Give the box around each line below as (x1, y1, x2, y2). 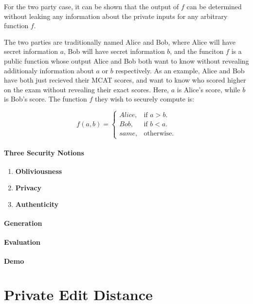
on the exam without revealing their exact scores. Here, (4, 84, 169, 94)
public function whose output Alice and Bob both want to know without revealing (4, 55, 249, 66)
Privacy (15, 182, 41, 192)
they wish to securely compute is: (94, 94, 195, 104)
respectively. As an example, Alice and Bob (115, 65, 245, 75)
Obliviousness (15, 166, 62, 176)
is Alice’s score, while (177, 84, 240, 94)
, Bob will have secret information (64, 46, 165, 56)
